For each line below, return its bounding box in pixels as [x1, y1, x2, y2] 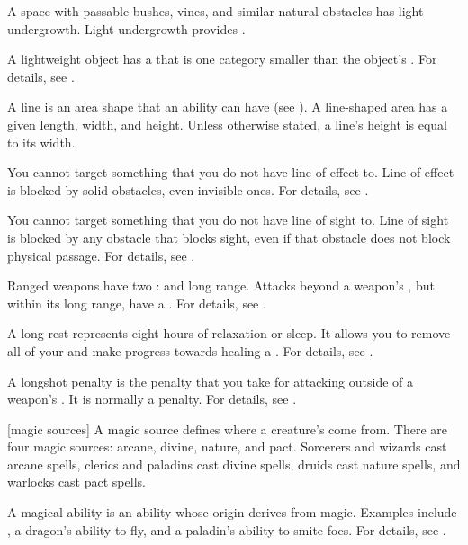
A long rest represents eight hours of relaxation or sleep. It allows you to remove [7, 324, 451, 343]
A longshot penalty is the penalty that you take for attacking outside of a [7, 371, 414, 390]
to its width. [7, 132, 76, 151]
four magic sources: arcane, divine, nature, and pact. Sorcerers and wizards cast [7, 437, 447, 456]
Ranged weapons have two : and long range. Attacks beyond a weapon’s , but [7, 276, 435, 295]
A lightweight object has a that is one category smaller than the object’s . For [7, 49, 437, 68]
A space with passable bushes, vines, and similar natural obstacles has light [7, 2, 424, 20]
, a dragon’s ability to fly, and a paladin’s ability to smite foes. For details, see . [7, 520, 446, 539]
